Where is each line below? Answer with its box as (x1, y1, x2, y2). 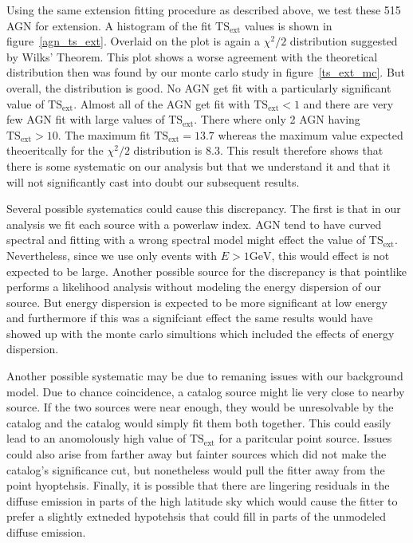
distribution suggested (289, 33, 398, 49)
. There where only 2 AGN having (194, 111, 360, 128)
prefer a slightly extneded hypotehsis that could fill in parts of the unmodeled (6, 508, 387, 525)
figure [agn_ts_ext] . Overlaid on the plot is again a (6, 33, 261, 49)
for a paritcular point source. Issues (218, 430, 392, 447)
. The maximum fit (57, 126, 151, 143)
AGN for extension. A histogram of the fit (6, 17, 212, 33)
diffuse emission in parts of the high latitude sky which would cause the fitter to (6, 492, 398, 509)
